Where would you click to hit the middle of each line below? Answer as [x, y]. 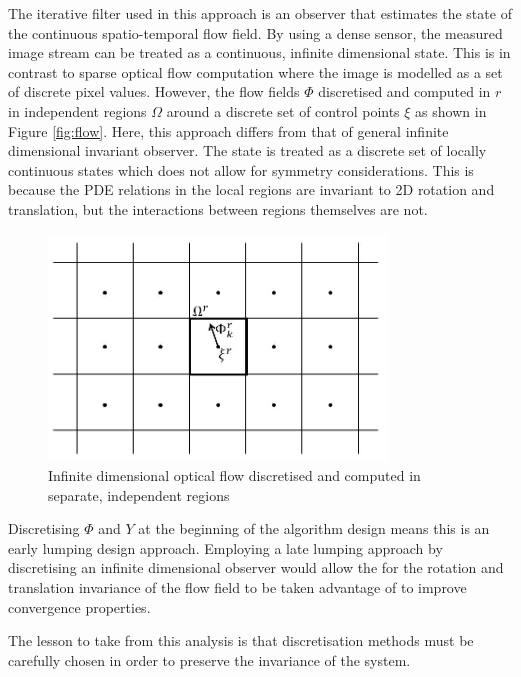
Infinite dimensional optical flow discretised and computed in [234, 474]
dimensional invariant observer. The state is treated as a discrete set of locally [247, 150]
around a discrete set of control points [283, 110]
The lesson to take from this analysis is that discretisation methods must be [241, 640]
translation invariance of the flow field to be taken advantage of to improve [237, 586]
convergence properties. [79, 606]
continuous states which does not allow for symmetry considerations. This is [241, 169]
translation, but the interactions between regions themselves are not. [218, 208]
